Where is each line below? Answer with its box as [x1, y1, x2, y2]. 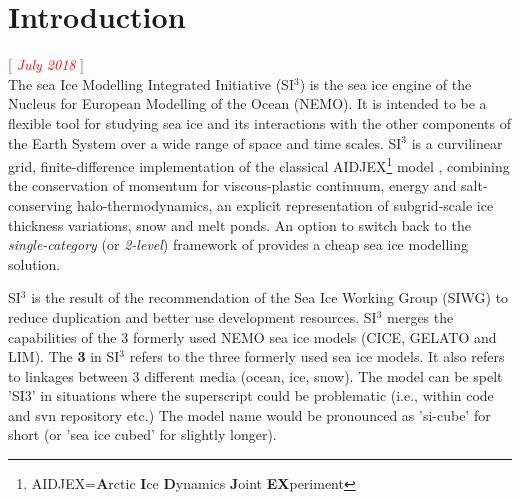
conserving [8, 194, 73, 215]
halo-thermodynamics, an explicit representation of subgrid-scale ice [76, 194, 494, 215]
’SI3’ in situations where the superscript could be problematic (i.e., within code [8, 385, 494, 406]
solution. [8, 253, 61, 274]
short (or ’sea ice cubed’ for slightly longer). [8, 424, 277, 445]
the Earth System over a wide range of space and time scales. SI [8, 132, 402, 153]
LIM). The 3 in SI [8, 346, 120, 367]
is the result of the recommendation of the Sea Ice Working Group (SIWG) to [31, 287, 509, 308]
